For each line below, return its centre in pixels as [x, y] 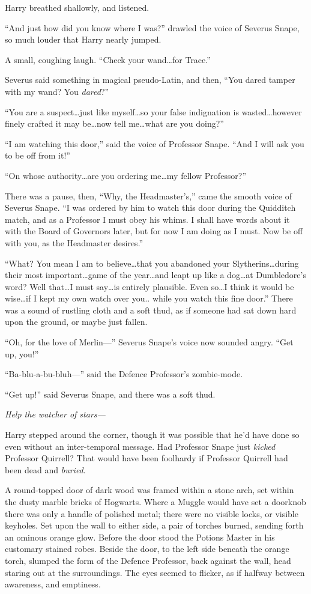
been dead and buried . [45, 469]
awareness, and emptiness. [53, 584]
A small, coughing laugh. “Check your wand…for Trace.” [108, 59]
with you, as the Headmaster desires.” [74, 242]
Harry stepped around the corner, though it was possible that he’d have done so [152, 435]
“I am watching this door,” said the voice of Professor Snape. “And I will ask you [155, 143]
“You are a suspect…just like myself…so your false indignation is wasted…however [153, 111]
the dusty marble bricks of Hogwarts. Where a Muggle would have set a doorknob [155, 502]
